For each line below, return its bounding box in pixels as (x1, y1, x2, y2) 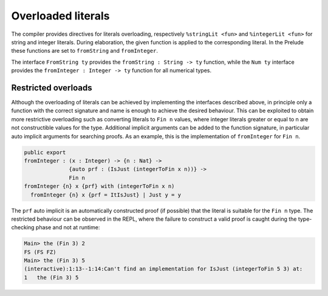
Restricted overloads (11, 82, 92, 93)
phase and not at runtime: (35, 224, 100, 231)
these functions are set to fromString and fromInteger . (11, 47, 158, 55)
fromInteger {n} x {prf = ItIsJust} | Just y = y (30, 191, 182, 198)
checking (11, 224, 35, 231)
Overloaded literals (11, 9, 110, 22)
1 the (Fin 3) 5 (24, 274, 79, 281)
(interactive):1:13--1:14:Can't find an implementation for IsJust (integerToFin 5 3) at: (24, 266, 303, 272)
